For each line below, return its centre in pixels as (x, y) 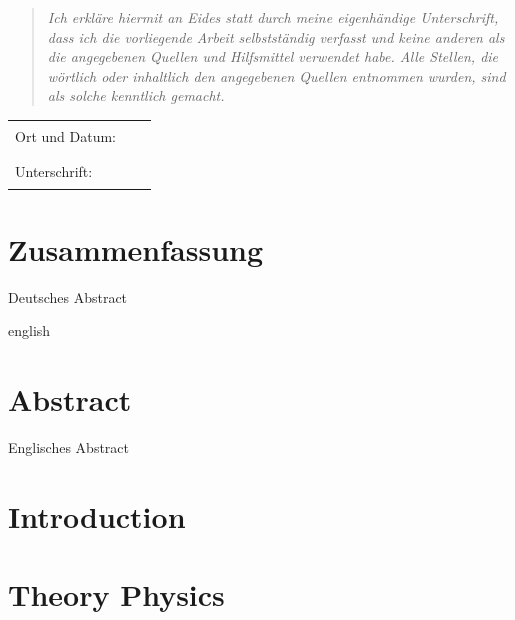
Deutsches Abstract (68, 296)
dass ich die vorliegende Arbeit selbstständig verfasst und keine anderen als (276, 36)
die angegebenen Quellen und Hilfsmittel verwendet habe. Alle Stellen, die (273, 56)
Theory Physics (116, 594)
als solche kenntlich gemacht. (136, 95)
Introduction (97, 515)
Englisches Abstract (69, 446)
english (29, 330)
